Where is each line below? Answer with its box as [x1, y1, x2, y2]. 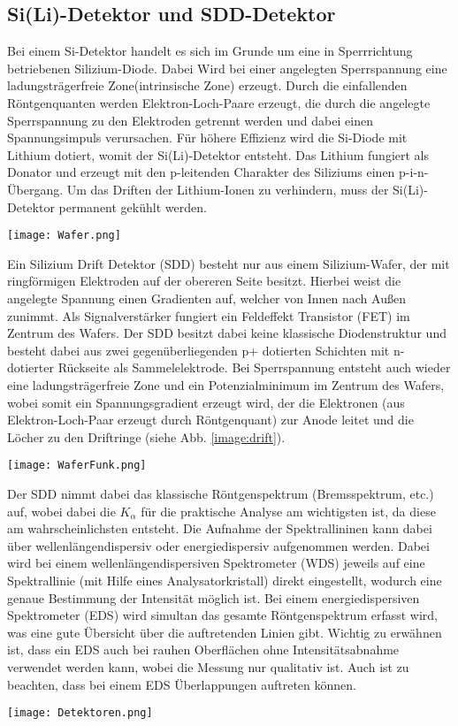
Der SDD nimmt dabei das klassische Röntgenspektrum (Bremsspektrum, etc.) [7, 484, 434, 502]
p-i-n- [399, 163, 429, 181]
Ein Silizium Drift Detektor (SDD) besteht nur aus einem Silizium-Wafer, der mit [7, 254, 450, 272]
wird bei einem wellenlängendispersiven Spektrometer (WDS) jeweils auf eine [7, 554, 425, 572]
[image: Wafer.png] [7, 229, 121, 242]
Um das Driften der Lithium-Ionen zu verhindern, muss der [66, 180, 389, 198]
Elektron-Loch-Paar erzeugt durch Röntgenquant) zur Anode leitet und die [7, 410, 414, 429]
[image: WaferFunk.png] [7, 459, 147, 472]
